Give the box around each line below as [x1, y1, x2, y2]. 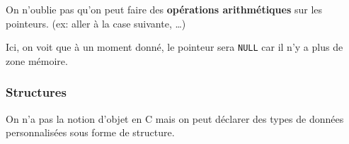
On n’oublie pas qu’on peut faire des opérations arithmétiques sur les [6, 2, 323, 16]
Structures [6, 83, 67, 101]
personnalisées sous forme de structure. [6, 125, 175, 140]
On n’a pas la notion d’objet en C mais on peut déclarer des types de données [6, 111, 344, 126]
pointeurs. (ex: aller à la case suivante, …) [6, 16, 186, 30]
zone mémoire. [6, 53, 68, 68]
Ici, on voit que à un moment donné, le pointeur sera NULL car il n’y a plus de [6, 40, 343, 54]
